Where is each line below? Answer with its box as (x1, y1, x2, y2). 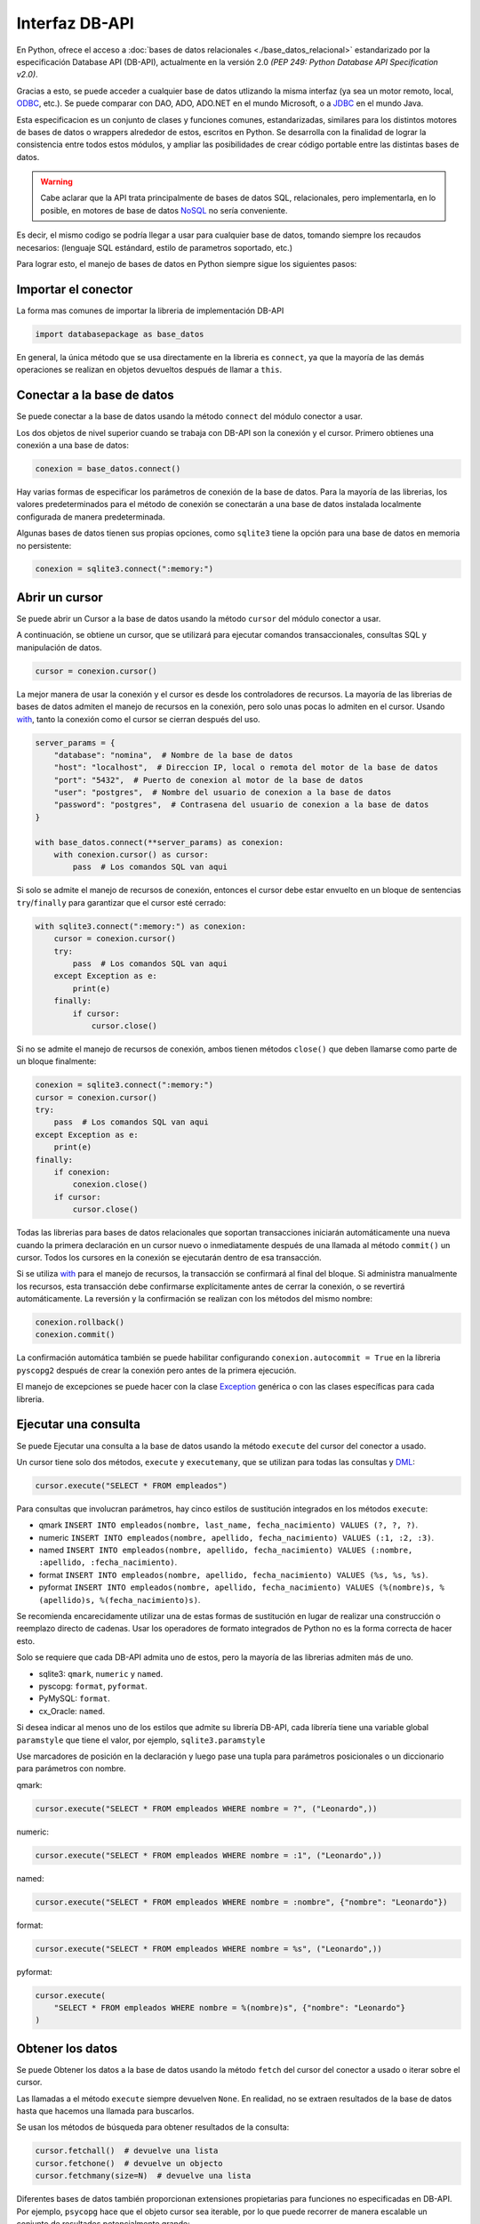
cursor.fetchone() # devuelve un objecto (35, 2158, 223, 2168)
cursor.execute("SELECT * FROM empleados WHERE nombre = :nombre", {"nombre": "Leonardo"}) (35, 1897, 448, 1907)
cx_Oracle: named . (38, 1705, 106, 1716)
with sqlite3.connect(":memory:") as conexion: (35, 921, 246, 931)
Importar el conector (16, 281, 133, 297)
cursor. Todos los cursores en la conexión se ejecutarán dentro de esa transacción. (16, 1252, 322, 1262)
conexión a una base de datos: (16, 439, 129, 450)
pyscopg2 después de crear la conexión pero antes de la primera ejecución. (16, 1365, 297, 1375)
